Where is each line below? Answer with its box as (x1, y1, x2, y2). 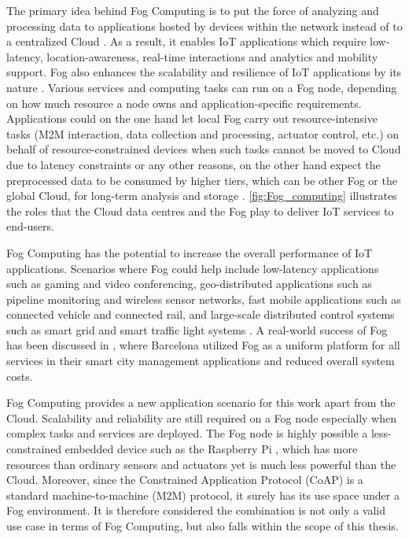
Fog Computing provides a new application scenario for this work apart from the (6, 394, 396, 411)
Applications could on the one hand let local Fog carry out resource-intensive (6, 110, 378, 127)
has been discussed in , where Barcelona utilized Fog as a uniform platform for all (6, 337, 400, 353)
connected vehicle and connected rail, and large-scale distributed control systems (6, 306, 395, 323)
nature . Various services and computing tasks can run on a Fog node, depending (6, 79, 397, 95)
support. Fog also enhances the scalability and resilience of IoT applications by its (6, 64, 402, 80)
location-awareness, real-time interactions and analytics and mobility (46, 48, 378, 65)
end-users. (6, 218, 54, 234)
